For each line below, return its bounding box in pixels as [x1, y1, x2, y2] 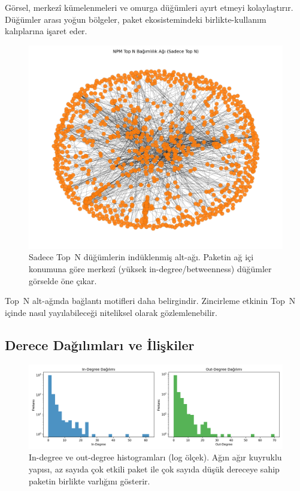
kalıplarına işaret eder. [5, 25, 87, 37]
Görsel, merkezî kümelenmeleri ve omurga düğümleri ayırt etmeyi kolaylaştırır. [5, 1, 293, 13]
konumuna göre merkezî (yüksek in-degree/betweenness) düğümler [29, 263, 272, 275]
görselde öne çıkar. [29, 274, 97, 287]
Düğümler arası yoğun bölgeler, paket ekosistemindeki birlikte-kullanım [5, 13, 266, 25]
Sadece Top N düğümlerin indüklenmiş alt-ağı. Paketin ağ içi [29, 251, 254, 263]
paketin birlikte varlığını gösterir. [29, 474, 150, 487]
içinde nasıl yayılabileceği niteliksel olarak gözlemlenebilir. [5, 306, 217, 318]
